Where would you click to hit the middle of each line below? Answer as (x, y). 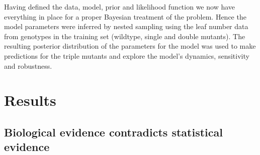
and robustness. (28, 65)
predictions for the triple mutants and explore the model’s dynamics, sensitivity (127, 55)
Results (30, 100)
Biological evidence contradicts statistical (113, 132)
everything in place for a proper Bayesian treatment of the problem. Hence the (125, 16)
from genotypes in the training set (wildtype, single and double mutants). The (125, 36)
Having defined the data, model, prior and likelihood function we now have (120, 7)
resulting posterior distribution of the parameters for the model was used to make (130, 46)
